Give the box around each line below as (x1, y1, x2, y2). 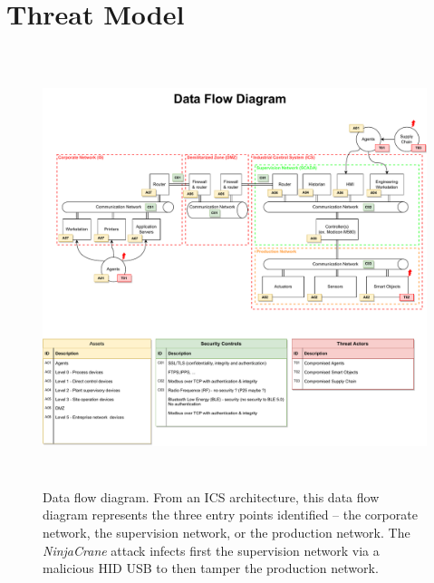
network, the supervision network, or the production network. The (43, 522, 410, 541)
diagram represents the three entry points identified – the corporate (43, 505, 418, 524)
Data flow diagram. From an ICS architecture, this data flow (43, 487, 380, 506)
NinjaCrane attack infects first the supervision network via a (43, 540, 380, 559)
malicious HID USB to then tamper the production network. (43, 559, 379, 578)
